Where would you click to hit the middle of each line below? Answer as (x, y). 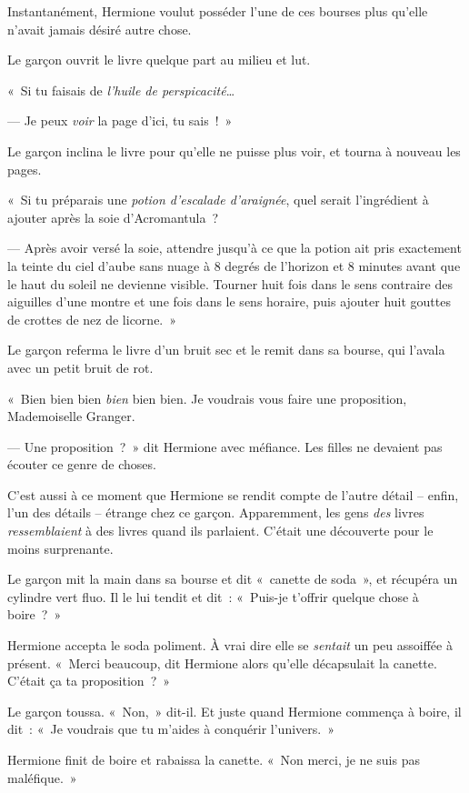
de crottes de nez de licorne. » (92, 319)
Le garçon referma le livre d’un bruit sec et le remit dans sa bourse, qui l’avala (226, 350)
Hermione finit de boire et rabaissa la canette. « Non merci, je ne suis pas (214, 759)
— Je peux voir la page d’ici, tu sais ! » (120, 120)
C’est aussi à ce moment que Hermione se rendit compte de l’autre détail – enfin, (233, 494)
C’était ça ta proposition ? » (89, 681)
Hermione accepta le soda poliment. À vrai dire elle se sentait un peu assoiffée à (230, 645)
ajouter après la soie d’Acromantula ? (113, 217)
